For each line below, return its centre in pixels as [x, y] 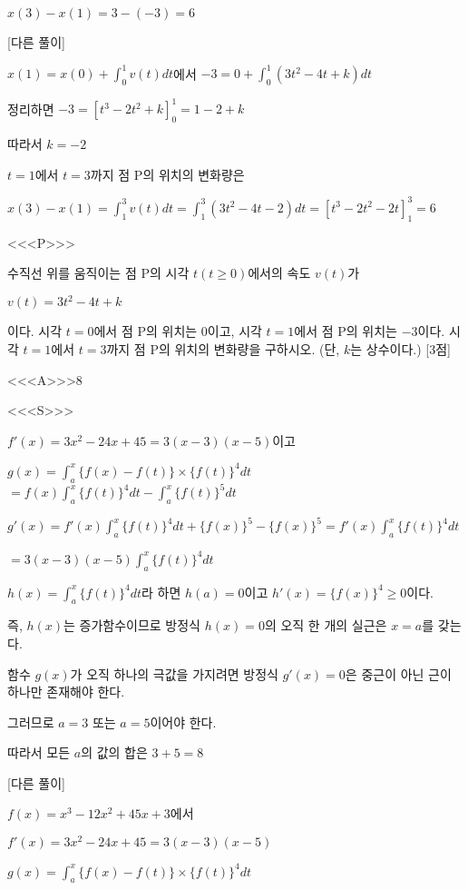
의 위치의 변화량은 [194, 174]
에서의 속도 [279, 273]
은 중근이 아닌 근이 [398, 673]
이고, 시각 [234, 331]
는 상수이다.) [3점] [400, 348]
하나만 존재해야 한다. [66, 692]
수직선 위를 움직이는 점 [72, 273]
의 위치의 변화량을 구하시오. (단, [249, 348]
